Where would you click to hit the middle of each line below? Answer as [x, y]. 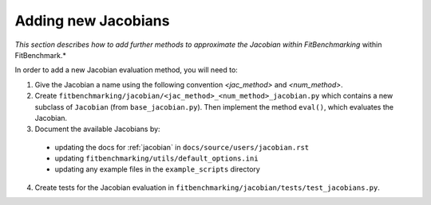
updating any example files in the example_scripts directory [158, 169]
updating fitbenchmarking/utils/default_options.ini [156, 158]
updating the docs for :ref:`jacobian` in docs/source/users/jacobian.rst [182, 147]
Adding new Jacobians [92, 21]
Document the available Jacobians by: [97, 129]
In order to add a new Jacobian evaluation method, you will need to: [127, 70]
